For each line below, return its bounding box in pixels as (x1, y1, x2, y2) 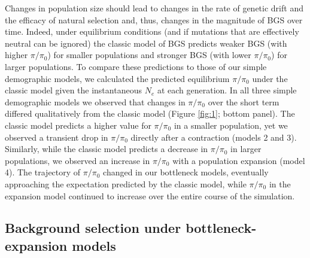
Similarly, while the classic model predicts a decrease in (5, 142, 208, 155)
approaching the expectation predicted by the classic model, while (5, 177, 247, 190)
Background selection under (5, 218, 181, 237)
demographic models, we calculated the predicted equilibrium (5, 72, 230, 84)
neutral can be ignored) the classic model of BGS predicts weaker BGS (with (5, 37, 287, 49)
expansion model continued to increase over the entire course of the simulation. (5, 189, 295, 202)
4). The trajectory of (5, 166, 81, 178)
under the (252, 72, 288, 84)
